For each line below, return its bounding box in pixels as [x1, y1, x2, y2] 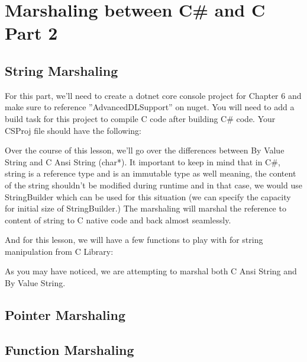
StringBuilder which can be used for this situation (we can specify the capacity [5, 190, 291, 203]
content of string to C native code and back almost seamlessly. [5, 213, 231, 226]
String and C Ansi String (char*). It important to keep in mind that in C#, [5, 155, 280, 168]
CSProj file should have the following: [5, 124, 141, 136]
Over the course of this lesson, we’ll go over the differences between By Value [5, 144, 285, 156]
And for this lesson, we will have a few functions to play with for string [5, 233, 263, 246]
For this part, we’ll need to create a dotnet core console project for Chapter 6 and [5, 89, 302, 101]
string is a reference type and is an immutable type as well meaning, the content [5, 167, 296, 180]
